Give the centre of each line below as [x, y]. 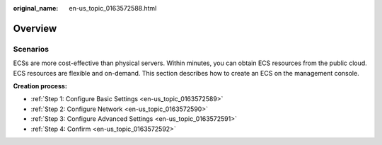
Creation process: [40, 86]
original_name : [36, 8]
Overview [35, 28]
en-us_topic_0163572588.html [113, 8]
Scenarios [31, 49]
